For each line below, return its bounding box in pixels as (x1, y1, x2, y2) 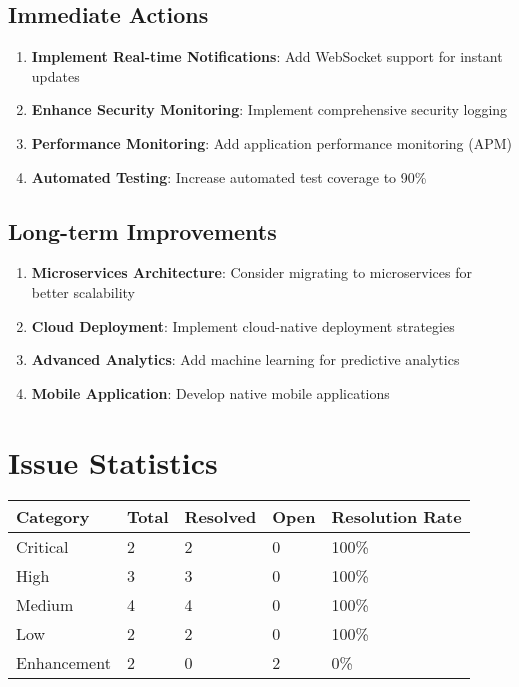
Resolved (184, 505, 257, 529)
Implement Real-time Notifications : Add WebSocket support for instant (31, 46, 503, 67)
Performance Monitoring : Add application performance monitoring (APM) (31, 132, 513, 153)
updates (31, 65, 80, 86)
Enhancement (16, 651, 111, 675)
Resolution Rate (331, 505, 462, 529)
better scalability (31, 281, 135, 302)
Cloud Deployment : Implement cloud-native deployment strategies (31, 315, 455, 336)
